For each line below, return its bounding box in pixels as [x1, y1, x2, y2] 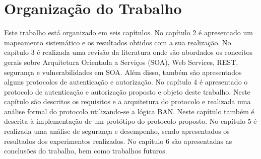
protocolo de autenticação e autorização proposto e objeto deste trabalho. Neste [4, 86, 250, 97]
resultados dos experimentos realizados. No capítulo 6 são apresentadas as [4, 135, 232, 146]
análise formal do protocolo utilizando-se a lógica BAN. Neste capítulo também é [4, 106, 254, 116]
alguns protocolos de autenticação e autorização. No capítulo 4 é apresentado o [4, 76, 248, 87]
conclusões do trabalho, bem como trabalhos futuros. [4, 145, 167, 156]
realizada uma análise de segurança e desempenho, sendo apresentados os [4, 126, 230, 136]
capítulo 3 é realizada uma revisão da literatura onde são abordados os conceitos [4, 47, 252, 57]
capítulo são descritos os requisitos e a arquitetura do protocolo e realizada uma [4, 96, 251, 107]
